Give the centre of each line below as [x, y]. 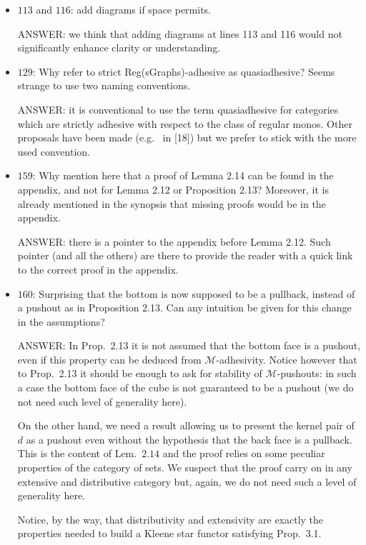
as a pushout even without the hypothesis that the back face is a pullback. [189, 439]
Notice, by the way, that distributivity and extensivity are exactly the [170, 519]
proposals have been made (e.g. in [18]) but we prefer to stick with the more [187, 137]
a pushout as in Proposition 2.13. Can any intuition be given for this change [184, 307]
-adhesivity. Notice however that [287, 359]
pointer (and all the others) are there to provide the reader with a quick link [185, 255]
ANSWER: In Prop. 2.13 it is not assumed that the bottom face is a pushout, [189, 345]
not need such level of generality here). [102, 401]
